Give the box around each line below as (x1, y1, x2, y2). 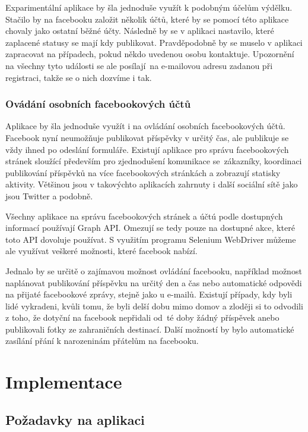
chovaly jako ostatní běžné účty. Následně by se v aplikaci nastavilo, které (5, 24, 274, 37)
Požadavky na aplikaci (5, 410, 145, 428)
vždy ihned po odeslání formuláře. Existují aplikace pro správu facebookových (5, 143, 289, 155)
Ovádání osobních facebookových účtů (5, 96, 191, 111)
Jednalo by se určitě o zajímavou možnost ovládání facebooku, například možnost (5, 264, 302, 277)
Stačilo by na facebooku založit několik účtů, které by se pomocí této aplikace (5, 12, 289, 25)
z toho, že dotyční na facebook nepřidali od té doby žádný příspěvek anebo (5, 311, 280, 324)
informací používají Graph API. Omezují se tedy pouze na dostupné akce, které (5, 221, 295, 234)
